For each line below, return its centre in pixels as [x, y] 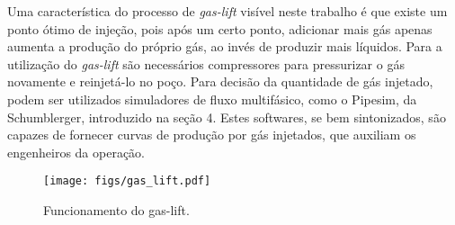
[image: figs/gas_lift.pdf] [127, 181]
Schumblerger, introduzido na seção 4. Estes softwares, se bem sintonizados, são [227, 117]
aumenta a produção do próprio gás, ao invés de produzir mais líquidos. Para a [225, 46]
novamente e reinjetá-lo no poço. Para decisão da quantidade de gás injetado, [220, 81]
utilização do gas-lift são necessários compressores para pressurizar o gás [206, 63]
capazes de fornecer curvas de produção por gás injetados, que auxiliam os [212, 135]
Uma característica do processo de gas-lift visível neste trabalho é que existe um [227, 11]
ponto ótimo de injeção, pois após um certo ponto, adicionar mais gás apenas [220, 28]
